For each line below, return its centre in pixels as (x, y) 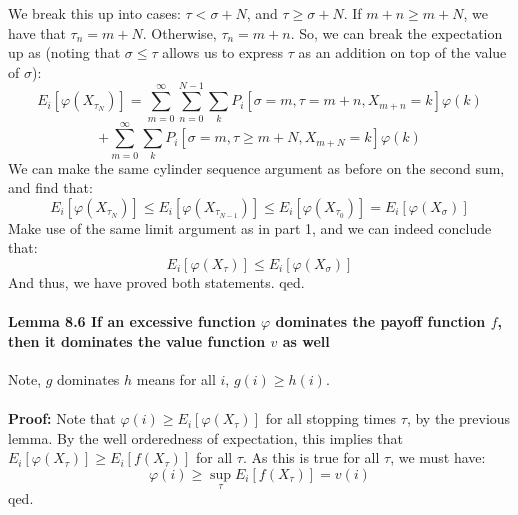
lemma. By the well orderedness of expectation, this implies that (205, 437)
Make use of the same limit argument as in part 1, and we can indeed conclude (250, 227)
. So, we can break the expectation (396, 32)
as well (306, 340)
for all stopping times (331, 418)
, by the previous (458, 418)
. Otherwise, (179, 32)
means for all (176, 378)
